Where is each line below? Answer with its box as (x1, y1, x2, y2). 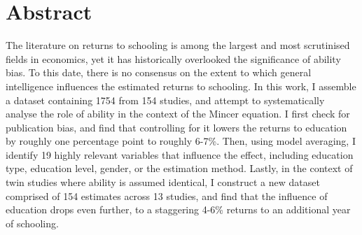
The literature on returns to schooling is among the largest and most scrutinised (6, 38, 350, 52)
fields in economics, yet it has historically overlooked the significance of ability (6, 51, 341, 66)
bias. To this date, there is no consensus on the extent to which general (6, 65, 312, 80)
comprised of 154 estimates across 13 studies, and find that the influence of (6, 188, 328, 203)
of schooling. (6, 215, 59, 230)
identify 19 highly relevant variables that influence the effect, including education (6, 147, 354, 162)
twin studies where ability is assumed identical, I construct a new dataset (6, 175, 320, 190)
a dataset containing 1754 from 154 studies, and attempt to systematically (6, 92, 325, 107)
